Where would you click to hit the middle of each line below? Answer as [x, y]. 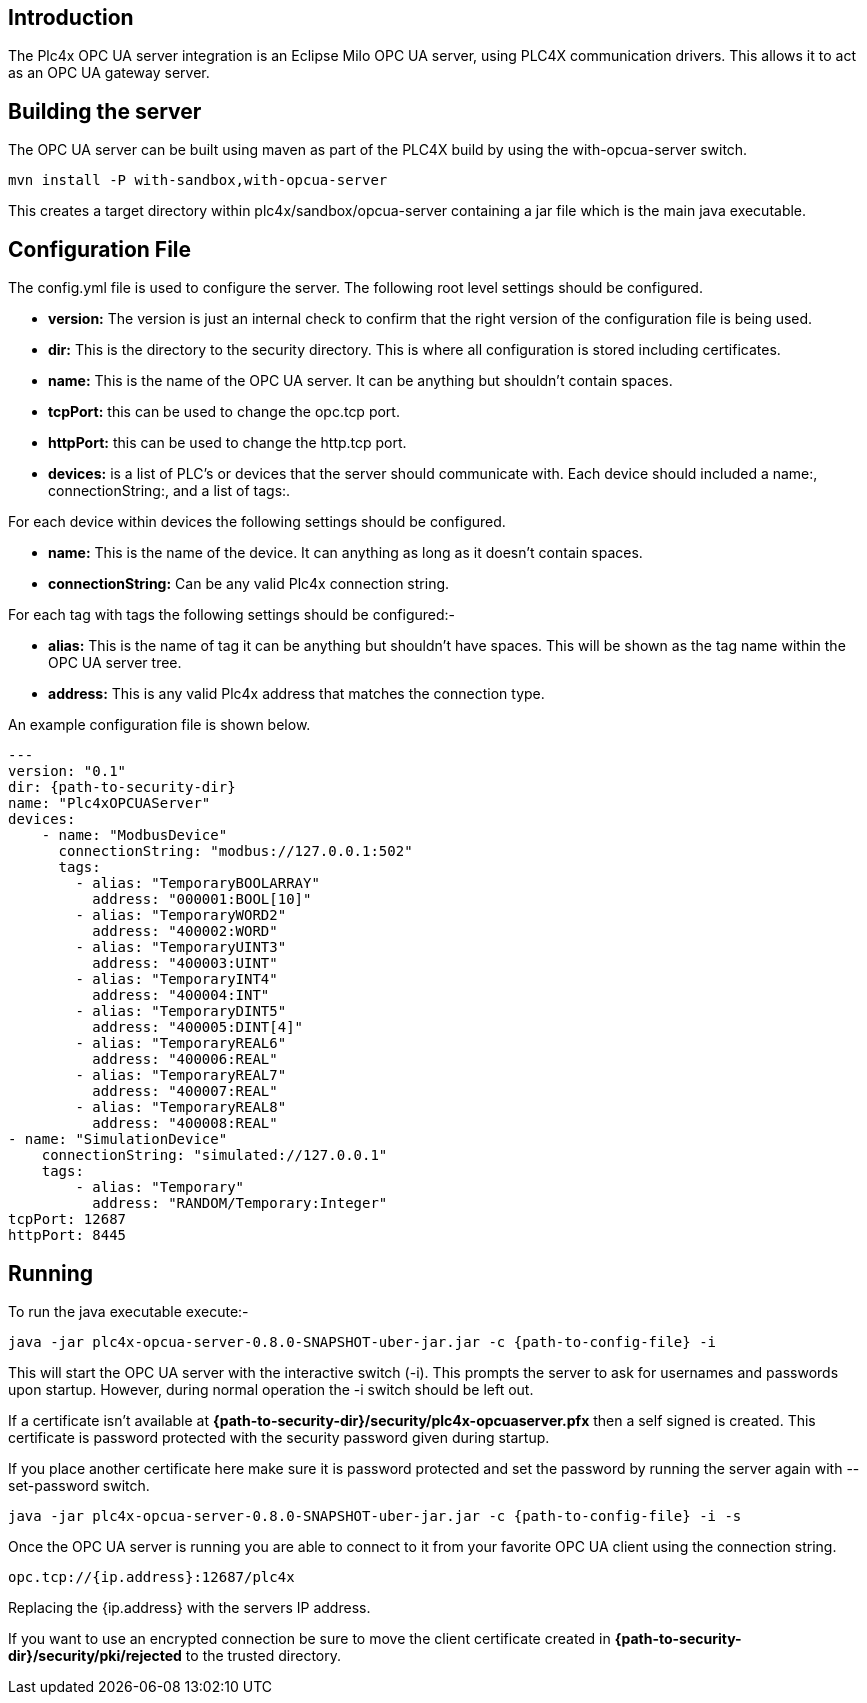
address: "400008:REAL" [185, 1123]
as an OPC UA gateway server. [109, 73]
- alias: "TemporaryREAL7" [181, 1075]
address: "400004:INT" [181, 995]
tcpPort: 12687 [67, 1219]
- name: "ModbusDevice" [134, 835]
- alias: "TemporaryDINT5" [181, 1011]
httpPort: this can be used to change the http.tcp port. [227, 443]
